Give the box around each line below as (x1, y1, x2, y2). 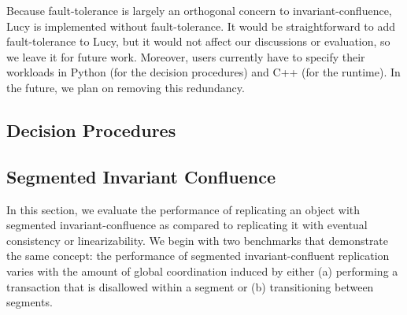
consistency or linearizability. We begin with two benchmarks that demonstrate (6, 232, 389, 248)
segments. (6, 294, 53, 310)
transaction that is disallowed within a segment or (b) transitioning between (6, 278, 374, 295)
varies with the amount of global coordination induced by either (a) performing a (6, 262, 398, 279)
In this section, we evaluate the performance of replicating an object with (6, 201, 361, 217)
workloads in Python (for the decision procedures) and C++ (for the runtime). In (6, 64, 401, 80)
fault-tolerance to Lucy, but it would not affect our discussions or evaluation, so (6, 33, 390, 50)
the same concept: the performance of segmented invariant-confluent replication (6, 247, 390, 264)
